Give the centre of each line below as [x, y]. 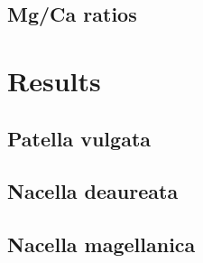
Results [54, 80]
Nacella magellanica [101, 244]
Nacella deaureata [93, 191]
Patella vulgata [79, 138]
